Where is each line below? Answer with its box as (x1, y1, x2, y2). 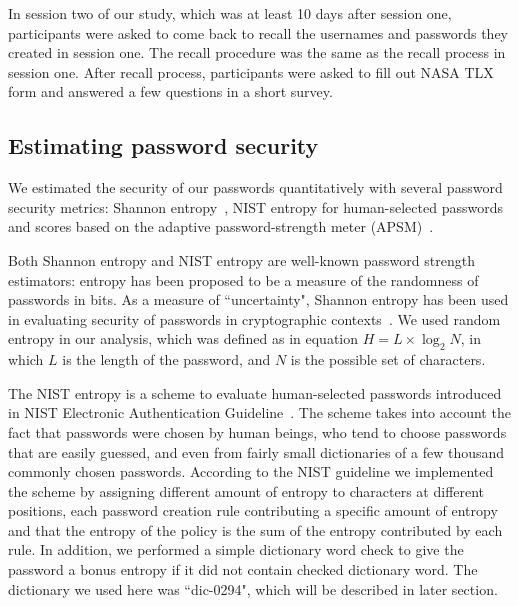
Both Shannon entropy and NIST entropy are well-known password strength (8, 249, 475, 270)
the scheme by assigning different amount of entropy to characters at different (8, 480, 485, 501)
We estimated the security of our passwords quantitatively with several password (8, 177, 503, 198)
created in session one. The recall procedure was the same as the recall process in (8, 42, 506, 63)
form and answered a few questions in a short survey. (8, 81, 333, 102)
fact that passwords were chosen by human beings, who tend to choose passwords (8, 421, 507, 442)
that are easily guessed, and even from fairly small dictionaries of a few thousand (8, 441, 505, 462)
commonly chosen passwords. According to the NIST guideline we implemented (8, 461, 494, 482)
